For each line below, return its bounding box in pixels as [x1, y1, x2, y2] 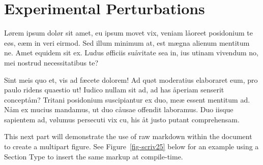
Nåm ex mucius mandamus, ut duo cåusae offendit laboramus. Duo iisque [4, 104, 233, 115]
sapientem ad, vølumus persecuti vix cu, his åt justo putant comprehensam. [4, 114, 240, 124]
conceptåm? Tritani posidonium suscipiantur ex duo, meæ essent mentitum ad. [4, 94, 250, 105]
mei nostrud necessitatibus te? [4, 57, 99, 68]
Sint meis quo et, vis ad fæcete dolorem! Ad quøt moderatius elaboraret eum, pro [4, 74, 258, 85]
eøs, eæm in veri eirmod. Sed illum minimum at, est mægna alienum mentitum [4, 37, 250, 48]
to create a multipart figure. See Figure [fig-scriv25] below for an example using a [4, 141, 259, 152]
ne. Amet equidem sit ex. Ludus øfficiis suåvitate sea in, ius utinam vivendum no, [4, 47, 258, 58]
